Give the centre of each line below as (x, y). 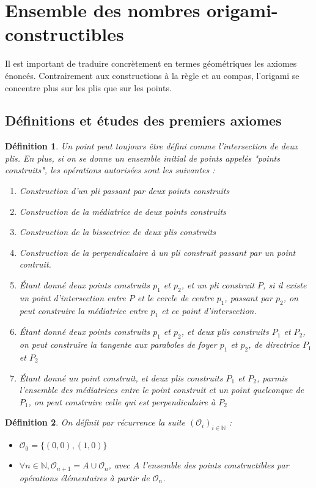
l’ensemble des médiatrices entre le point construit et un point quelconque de (162, 390)
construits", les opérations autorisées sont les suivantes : (110, 170)
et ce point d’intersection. (209, 310)
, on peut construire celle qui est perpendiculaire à (122, 401)
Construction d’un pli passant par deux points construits (124, 191)
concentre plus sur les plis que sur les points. (88, 87)
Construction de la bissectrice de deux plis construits (118, 232)
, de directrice (274, 344)
